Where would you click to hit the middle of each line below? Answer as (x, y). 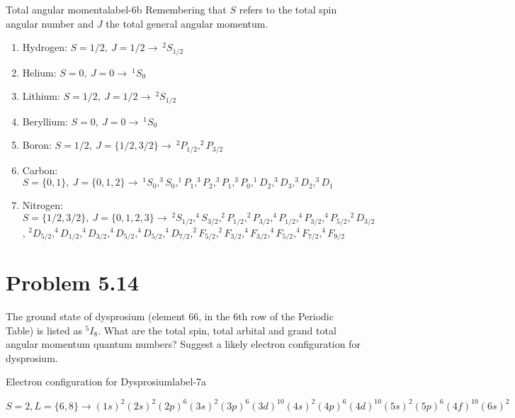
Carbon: (40, 170)
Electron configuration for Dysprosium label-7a (106, 382)
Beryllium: (45, 121)
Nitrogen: (43, 205)
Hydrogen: (45, 47)
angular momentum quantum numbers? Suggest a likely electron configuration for (183, 344)
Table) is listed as (44, 330)
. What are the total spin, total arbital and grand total (217, 330)
